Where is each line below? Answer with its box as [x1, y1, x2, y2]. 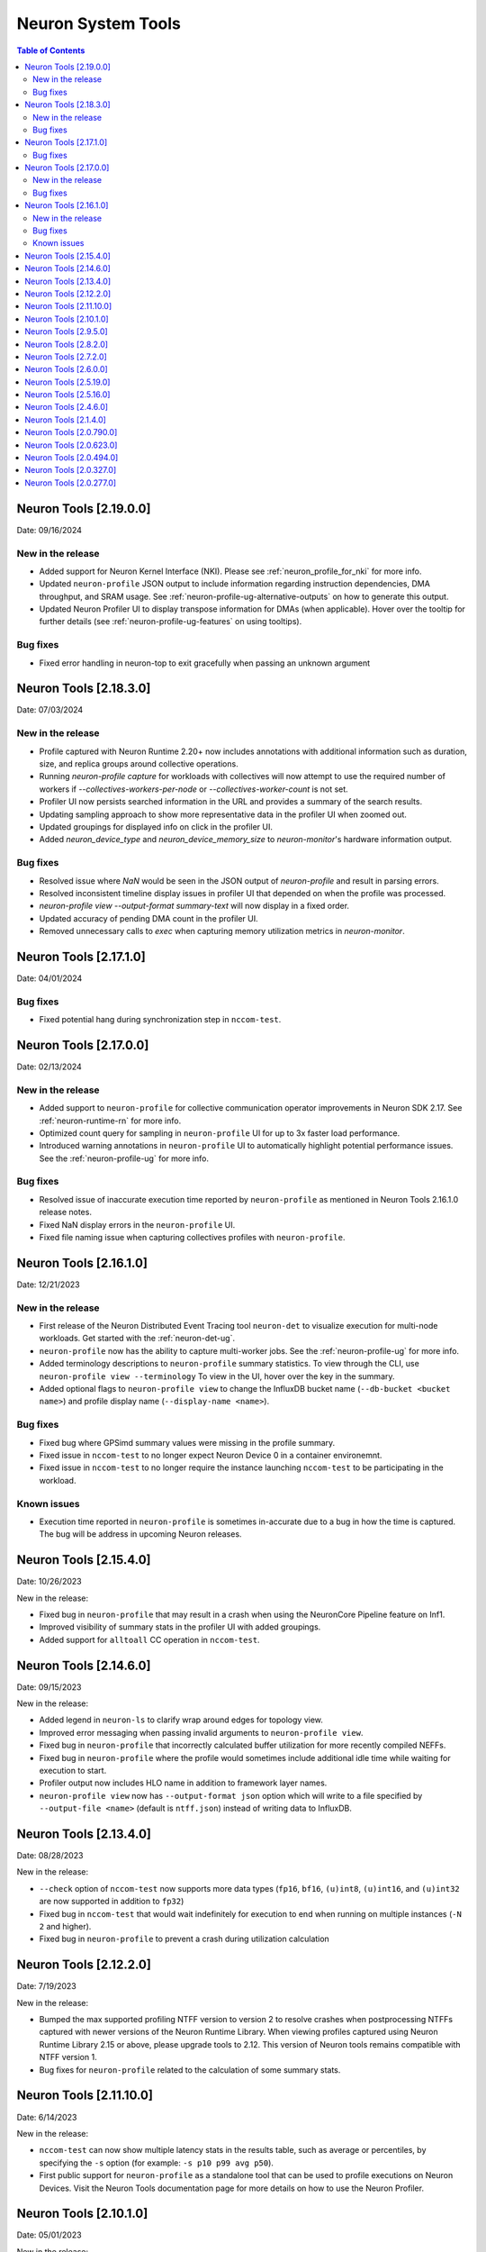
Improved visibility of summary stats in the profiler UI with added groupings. [39, 1621, 321, 1632]
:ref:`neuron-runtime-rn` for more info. [39, 1115, 182, 1126]
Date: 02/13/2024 [16, 1061, 83, 1072]
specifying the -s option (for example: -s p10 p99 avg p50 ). [39, 2157, 274, 2168]
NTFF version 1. [39, 2052, 98, 2063]
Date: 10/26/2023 [16, 1576, 82, 1587]
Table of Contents [16, 45, 85, 56]
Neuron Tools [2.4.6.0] [24, 402, 108, 413]
